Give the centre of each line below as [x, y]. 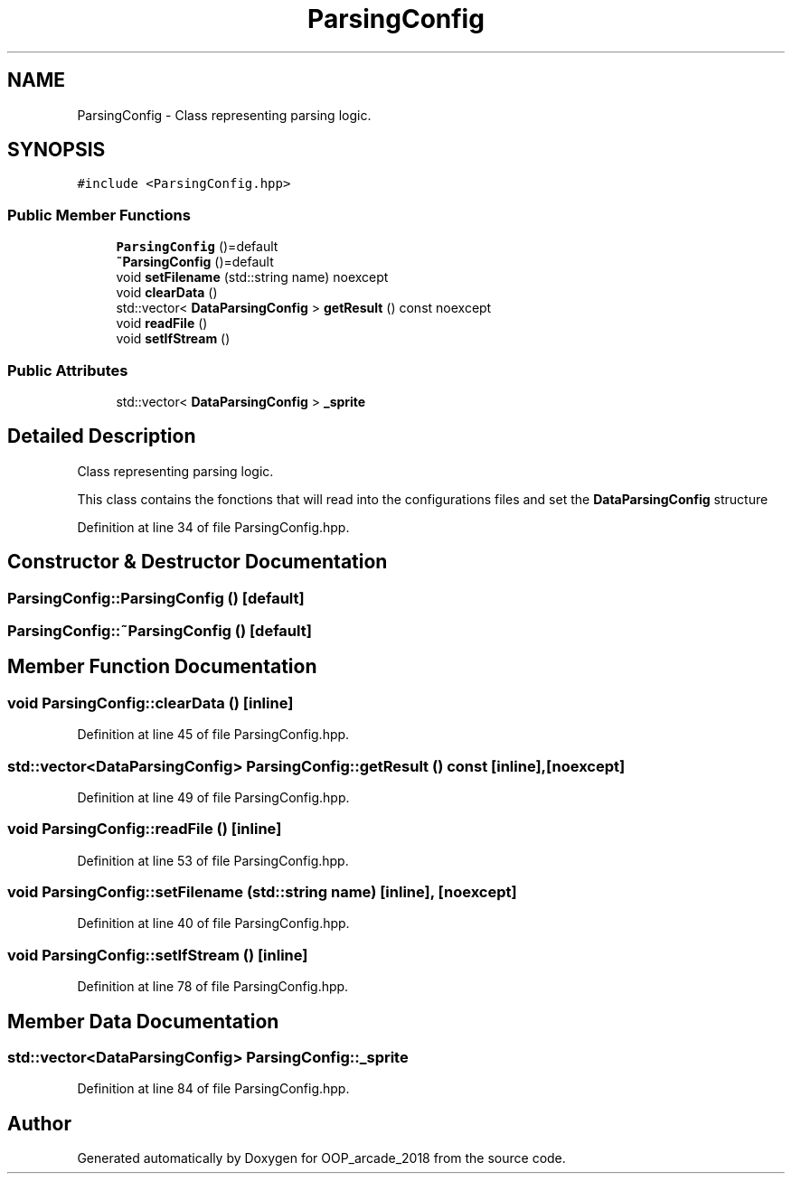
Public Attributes [68, 370]
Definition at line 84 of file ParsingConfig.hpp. [213, 1089]
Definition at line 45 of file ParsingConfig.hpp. [213, 735]
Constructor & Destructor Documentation [198, 562]
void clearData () [167, 293]
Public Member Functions [99, 215]
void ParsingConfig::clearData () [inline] [151, 703]
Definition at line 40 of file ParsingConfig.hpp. [213, 923]
